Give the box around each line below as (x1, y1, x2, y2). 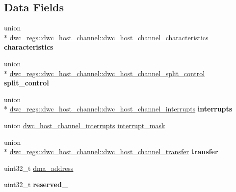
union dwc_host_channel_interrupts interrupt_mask (4, 120, 165, 130)
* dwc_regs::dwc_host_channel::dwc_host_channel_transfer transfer (4, 146, 218, 157)
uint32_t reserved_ (4, 179, 68, 190)
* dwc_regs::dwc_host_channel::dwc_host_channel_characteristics (4, 32, 209, 42)
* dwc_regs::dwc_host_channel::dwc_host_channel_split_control (4, 68, 205, 78)
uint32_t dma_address (4, 163, 74, 173)
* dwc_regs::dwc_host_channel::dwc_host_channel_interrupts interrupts (4, 104, 233, 114)
